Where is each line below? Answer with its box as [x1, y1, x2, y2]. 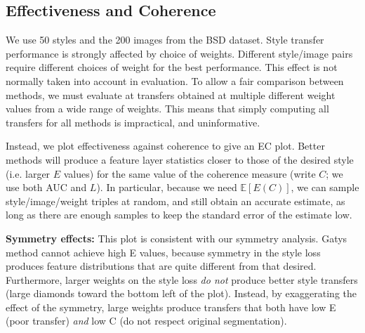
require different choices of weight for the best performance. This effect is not [6, 60, 338, 74]
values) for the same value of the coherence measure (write [63, 166, 316, 181]
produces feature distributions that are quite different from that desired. [6, 259, 317, 273]
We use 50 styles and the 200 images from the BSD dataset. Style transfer [6, 32, 324, 47]
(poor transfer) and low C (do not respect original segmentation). [6, 313, 287, 328]
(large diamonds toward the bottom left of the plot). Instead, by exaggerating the [6, 286, 357, 301]
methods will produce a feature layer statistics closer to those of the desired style [6, 152, 354, 166]
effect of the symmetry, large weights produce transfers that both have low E [6, 299, 336, 314]
